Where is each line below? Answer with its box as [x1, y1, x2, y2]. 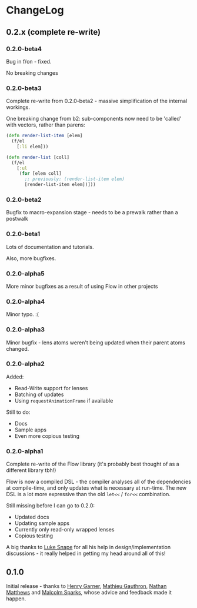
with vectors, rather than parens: [6, 121, 85, 128]
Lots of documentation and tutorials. [6, 243, 94, 250]
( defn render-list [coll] [6, 154, 69, 160]
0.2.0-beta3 [6, 84, 42, 92]
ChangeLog [6, 4, 64, 17]
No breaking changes [6, 69, 59, 77]
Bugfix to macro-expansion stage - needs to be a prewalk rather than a [6, 209, 178, 216]
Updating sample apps [14, 520, 69, 527]
